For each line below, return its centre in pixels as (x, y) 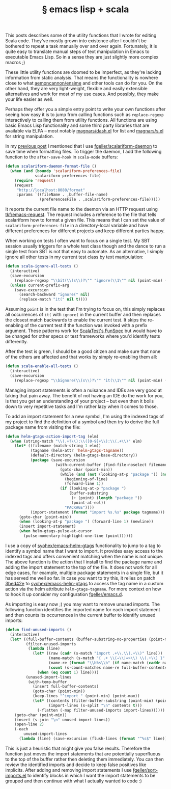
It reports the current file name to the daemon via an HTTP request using (81, 209)
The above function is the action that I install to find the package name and (84, 562)
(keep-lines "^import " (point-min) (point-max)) (86, 696)
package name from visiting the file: (43, 427)
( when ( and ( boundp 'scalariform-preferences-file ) (66, 171)
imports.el (16, 775)
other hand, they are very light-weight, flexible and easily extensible (76, 89)
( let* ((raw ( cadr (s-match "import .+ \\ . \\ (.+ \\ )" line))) (97, 654)
